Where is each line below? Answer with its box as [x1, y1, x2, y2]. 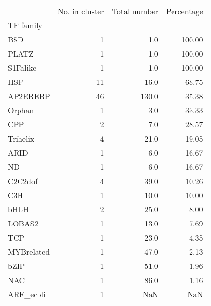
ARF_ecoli [8, 288, 46, 300]
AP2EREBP [8, 90, 50, 102]
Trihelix [8, 133, 35, 144]
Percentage [166, 5, 203, 17]
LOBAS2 [8, 218, 38, 229]
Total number [112, 5, 158, 17]
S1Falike [8, 62, 37, 73]
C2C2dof [8, 175, 38, 186]
